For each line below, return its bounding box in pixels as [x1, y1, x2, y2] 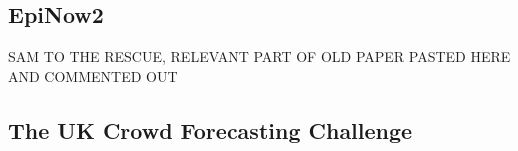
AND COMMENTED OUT [8, 65, 178, 86]
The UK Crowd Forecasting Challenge [8, 114, 413, 145]
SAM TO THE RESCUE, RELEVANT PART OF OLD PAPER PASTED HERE [8, 46, 511, 67]
